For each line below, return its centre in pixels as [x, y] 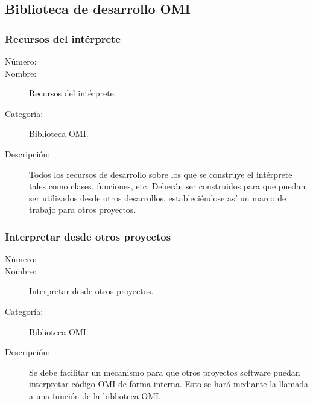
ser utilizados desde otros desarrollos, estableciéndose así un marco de [158, 197]
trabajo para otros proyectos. [83, 210]
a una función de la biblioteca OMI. [95, 395]
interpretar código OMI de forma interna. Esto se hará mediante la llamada [169, 384]
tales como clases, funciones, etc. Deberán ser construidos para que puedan [167, 186]
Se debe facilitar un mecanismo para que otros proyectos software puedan [165, 372]
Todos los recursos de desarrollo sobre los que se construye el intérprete [161, 174]
